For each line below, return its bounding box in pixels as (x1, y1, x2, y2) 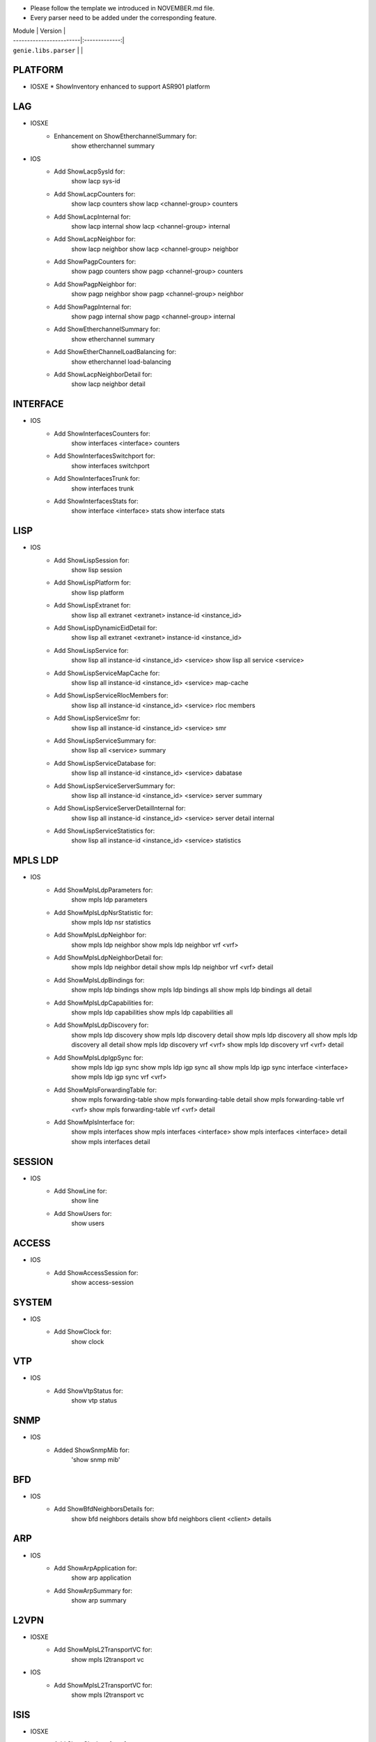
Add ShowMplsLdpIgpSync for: (54, 1053, 144, 1062)
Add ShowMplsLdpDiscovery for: (54, 1021, 149, 1029)
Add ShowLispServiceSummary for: (54, 736, 157, 745)
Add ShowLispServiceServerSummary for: (54, 781, 175, 790)
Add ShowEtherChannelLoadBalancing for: (54, 348, 177, 356)
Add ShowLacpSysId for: (54, 167, 125, 176)
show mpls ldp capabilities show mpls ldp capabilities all (71, 1008, 233, 1017)
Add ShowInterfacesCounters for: (54, 429, 150, 438)
